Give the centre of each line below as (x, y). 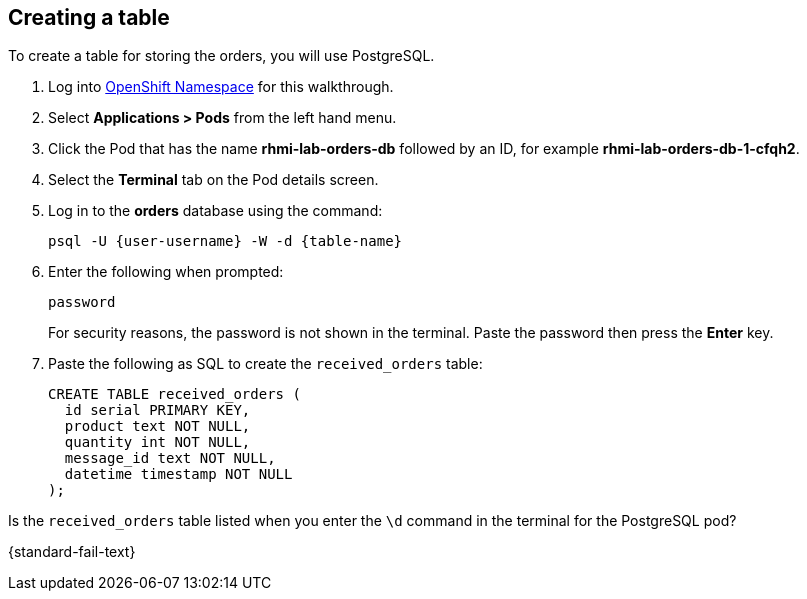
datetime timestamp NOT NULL (178, 474)
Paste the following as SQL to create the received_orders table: (265, 364)
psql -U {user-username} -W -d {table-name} (225, 241)
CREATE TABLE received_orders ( (174, 394)
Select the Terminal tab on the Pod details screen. (213, 180)
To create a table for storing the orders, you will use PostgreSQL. (221, 56)
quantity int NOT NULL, (157, 442)
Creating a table (89, 17)
